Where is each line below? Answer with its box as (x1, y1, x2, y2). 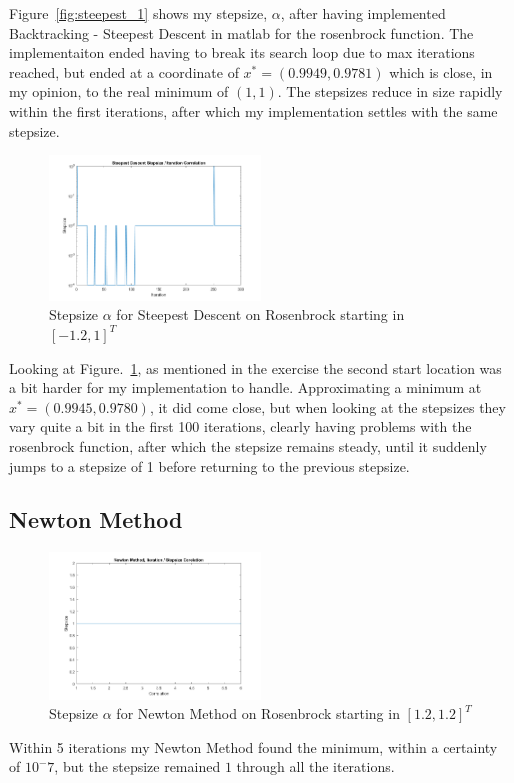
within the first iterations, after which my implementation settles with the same (9, 100, 498, 121)
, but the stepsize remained (54, 756, 221, 777)
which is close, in (389, 61, 493, 82)
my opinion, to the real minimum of (9, 81, 229, 102)
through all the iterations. (236, 756, 395, 777)
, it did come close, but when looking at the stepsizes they (149, 396, 506, 417)
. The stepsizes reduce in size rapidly (277, 81, 503, 102)
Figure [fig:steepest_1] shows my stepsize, (9, 3, 268, 23)
